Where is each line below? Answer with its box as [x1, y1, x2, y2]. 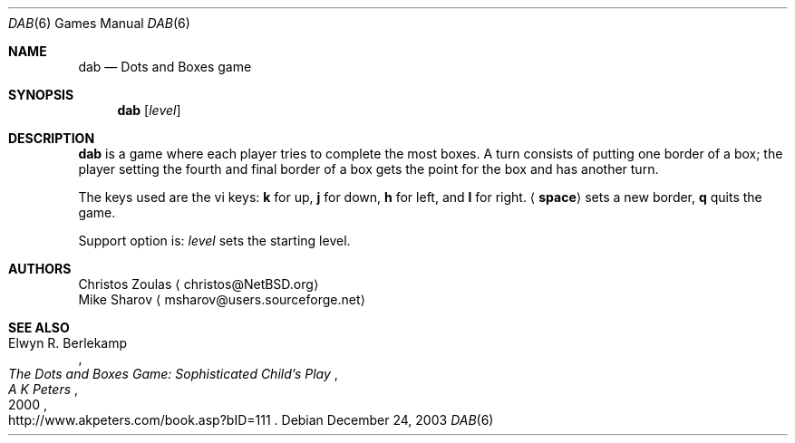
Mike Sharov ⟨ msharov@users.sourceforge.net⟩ [78, 292, 365, 307]
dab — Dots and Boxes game [78, 59, 252, 74]
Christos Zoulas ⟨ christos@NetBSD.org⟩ [78, 276, 319, 292]
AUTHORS [8, 261, 72, 276]
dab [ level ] [117, 102, 181, 118]
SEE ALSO [8, 320, 70, 335]
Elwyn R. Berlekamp [8, 335, 128, 351]
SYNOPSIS [8, 87, 74, 102]
